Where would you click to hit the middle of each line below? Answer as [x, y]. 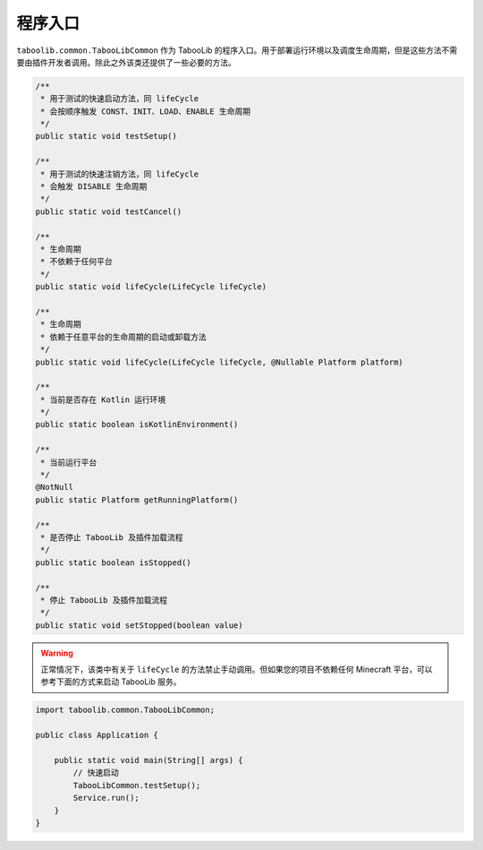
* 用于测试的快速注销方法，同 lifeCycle [120, 174]
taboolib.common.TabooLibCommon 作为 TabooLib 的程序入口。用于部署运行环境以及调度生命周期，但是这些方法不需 [237, 50]
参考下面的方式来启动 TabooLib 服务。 [111, 682]
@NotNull [55, 487]
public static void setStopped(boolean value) [139, 625]
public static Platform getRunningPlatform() [137, 500]
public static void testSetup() [106, 136]
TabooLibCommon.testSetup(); [137, 785]
